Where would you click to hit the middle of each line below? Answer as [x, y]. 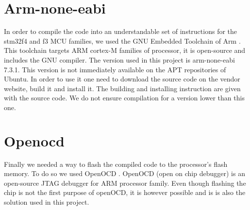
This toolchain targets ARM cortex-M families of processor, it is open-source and [125, 50]
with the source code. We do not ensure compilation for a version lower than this [124, 98]
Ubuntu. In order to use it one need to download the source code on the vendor [122, 79]
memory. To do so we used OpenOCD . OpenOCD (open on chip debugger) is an [125, 173]
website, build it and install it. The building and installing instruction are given [122, 88]
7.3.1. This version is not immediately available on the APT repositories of [115, 69]
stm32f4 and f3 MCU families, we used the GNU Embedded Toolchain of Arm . [122, 40]
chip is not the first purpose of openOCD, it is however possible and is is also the [125, 192]
